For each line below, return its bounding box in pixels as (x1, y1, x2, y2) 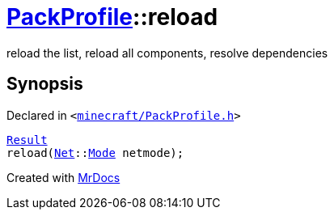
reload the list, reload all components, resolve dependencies (6, 45, 328, 60)
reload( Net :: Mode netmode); (6, 146, 184, 159)
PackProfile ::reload (6, 3, 218, 31)
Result (6, 133, 48, 146)
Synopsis (6, 74, 83, 95)
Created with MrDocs (6, 170, 120, 184)
